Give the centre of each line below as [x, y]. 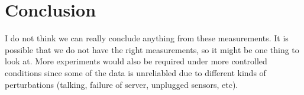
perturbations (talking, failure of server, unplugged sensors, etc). [122, 84]
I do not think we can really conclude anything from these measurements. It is [147, 38]
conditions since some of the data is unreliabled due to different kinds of [135, 72]
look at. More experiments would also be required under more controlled [136, 61]
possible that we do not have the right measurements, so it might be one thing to [152, 49]
